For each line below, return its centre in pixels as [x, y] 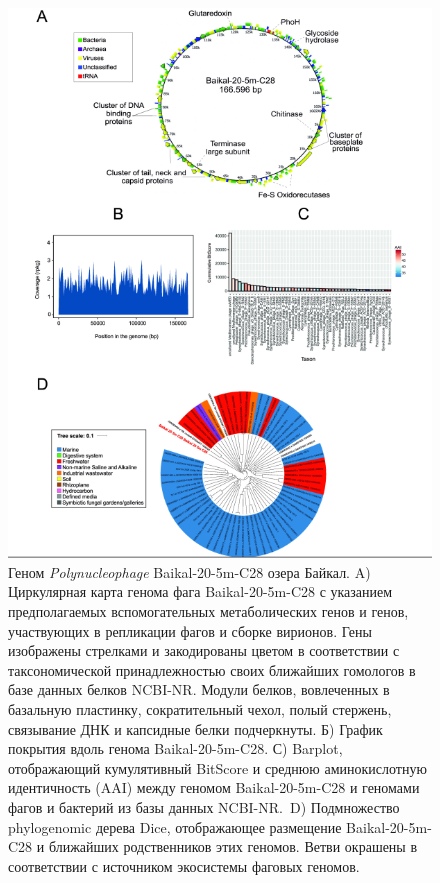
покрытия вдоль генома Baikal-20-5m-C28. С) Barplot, [175, 748]
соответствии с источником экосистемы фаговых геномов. [184, 865]
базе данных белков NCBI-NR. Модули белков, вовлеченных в [199, 689]
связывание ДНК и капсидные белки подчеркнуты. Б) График [195, 728]
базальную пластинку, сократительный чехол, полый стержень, [200, 709]
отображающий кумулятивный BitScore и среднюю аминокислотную [217, 767]
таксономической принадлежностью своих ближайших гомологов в [212, 669]
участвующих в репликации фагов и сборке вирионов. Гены [190, 630]
